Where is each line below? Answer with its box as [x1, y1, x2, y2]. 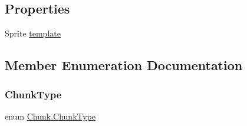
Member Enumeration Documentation [5, 56, 243, 74]
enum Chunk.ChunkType [5, 110, 96, 122]
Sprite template [5, 27, 61, 39]
